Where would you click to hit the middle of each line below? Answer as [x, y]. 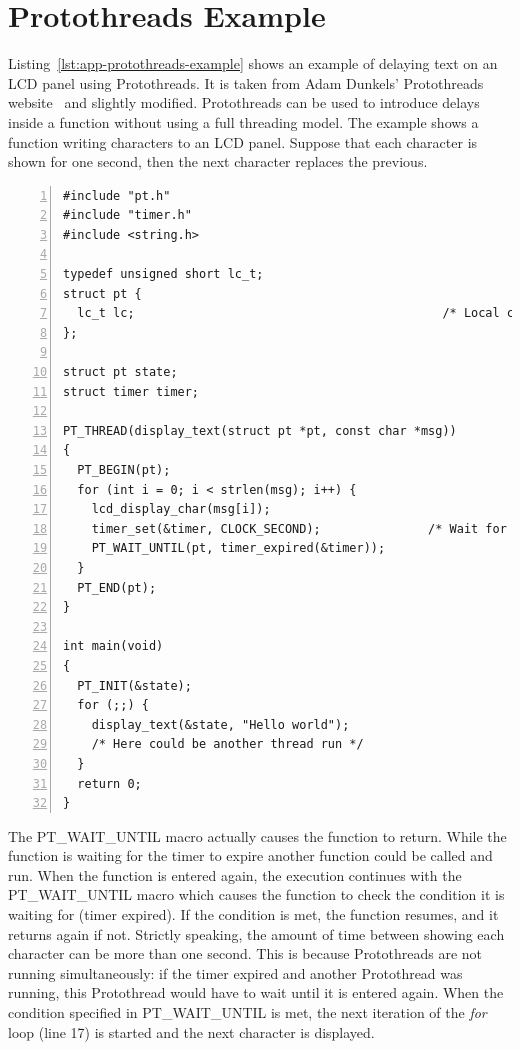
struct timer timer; [131, 391]
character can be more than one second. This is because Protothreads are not [245, 953]
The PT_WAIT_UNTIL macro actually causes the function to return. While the [257, 835]
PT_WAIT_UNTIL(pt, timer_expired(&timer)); [238, 548]
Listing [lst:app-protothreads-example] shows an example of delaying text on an [253, 63]
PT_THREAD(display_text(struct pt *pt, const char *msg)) [260, 430]
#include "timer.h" [127, 215]
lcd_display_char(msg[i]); [181, 509]
